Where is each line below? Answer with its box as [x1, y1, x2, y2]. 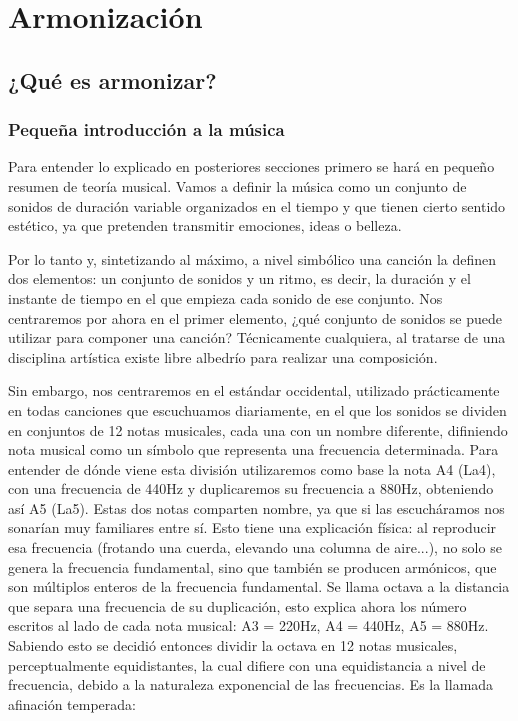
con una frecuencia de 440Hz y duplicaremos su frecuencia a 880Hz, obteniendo [8, 478, 494, 499]
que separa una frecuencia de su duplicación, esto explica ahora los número [8, 595, 467, 616]
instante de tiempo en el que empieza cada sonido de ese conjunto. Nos [8, 287, 443, 308]
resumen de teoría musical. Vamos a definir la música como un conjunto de [8, 175, 467, 196]
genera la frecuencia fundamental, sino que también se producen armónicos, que [8, 556, 497, 577]
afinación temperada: [8, 693, 137, 714]
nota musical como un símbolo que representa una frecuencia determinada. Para [8, 439, 499, 460]
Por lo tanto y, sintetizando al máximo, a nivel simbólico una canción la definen [8, 248, 497, 269]
